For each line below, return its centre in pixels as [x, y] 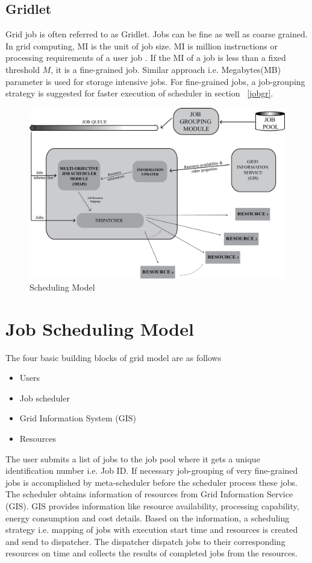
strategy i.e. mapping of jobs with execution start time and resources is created [152, 530]
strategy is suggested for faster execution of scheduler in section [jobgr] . [139, 93]
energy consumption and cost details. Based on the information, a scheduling [148, 517]
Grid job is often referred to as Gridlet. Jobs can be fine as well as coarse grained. [157, 34]
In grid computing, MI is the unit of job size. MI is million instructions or [142, 46]
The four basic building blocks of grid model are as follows [114, 357]
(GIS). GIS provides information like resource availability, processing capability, [152, 506]
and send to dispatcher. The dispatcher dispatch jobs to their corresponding [145, 541]
